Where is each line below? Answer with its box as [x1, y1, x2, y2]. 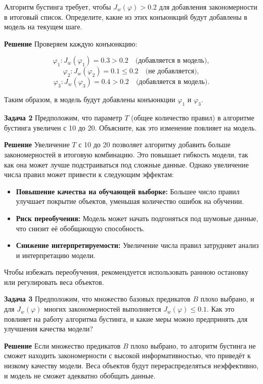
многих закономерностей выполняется [44, 304, 161, 314]
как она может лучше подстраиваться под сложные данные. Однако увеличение [4, 159, 249, 169]
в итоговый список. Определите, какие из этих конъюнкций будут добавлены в [4, 11, 247, 22]
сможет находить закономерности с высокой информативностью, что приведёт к [4, 350, 251, 361]
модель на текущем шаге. [4, 21, 82, 32]
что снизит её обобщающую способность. [16, 223, 145, 233]
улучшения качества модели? [4, 323, 93, 334]
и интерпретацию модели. [16, 249, 96, 260]
